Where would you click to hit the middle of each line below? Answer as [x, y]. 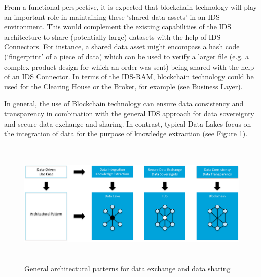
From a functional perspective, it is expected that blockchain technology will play [130, 7]
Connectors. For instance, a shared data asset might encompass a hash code [122, 47]
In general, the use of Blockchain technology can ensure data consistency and [124, 103]
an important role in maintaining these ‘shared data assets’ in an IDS [112, 17]
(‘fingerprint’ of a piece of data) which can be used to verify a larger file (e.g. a [126, 56]
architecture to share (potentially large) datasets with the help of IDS [113, 36]
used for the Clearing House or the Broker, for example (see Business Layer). [123, 86]
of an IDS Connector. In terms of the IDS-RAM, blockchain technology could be [129, 76]
